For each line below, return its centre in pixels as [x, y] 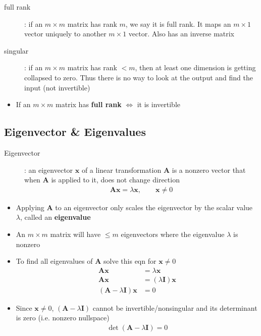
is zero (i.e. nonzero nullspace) [63, 318]
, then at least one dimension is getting [195, 67]
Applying [30, 207]
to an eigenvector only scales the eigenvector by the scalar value [154, 207]
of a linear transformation [121, 170]
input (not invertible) [57, 87]
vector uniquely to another [65, 34]
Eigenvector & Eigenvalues [75, 132]
